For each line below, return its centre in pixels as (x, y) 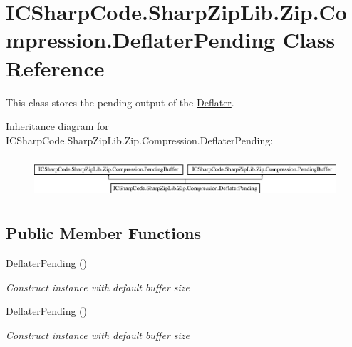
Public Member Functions (103, 233)
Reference (55, 67)
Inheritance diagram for (57, 126)
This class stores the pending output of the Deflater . (120, 102)
